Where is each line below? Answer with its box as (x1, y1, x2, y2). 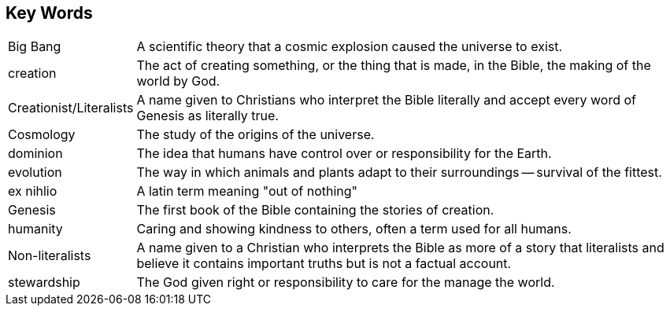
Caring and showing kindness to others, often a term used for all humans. (136, 221, 572, 237)
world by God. (136, 73, 220, 90)
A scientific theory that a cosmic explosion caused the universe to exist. (136, 39, 563, 55)
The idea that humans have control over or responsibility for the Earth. (136, 145, 552, 162)
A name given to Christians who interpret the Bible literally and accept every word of (136, 92, 636, 108)
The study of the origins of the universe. (136, 127, 375, 143)
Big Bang (8, 39, 61, 55)
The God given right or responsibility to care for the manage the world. (136, 274, 555, 291)
